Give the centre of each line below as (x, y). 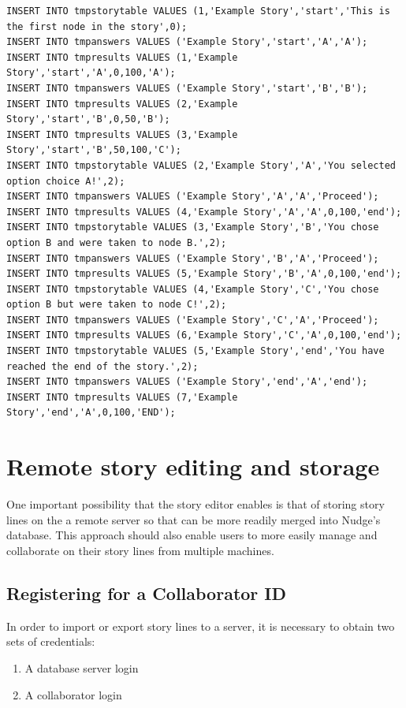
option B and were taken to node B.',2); (117, 242)
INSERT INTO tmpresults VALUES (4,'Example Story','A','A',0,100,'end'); (204, 212)
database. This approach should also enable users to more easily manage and (192, 535)
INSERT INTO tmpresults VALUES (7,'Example (122, 397)
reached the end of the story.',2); (102, 366)
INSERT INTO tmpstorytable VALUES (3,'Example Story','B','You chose (193, 227)
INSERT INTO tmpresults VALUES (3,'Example (122, 134)
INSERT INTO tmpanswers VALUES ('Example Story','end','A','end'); (187, 382)
